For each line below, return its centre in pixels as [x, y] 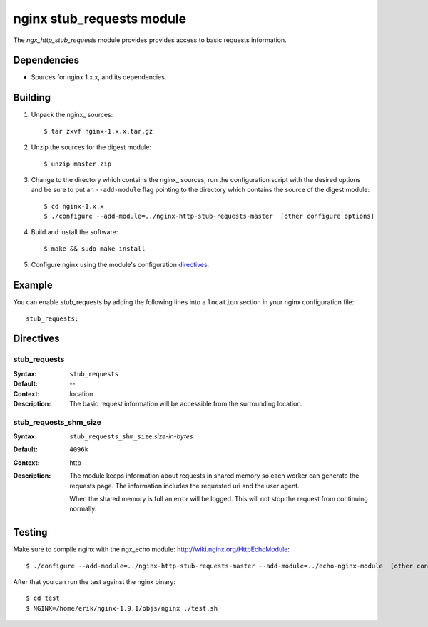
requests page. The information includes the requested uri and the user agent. [184, 486]
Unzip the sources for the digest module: [91, 147]
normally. [83, 509]
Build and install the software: [75, 232]
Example [33, 285]
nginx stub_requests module [100, 19]
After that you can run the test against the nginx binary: [95, 582]
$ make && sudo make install [95, 249]
